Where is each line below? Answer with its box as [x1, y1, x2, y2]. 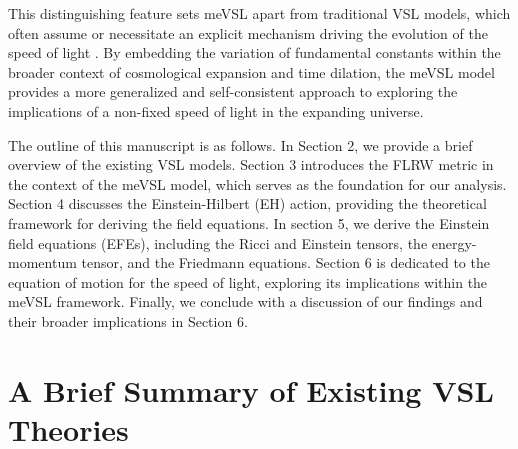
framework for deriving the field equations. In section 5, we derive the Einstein [8, 212, 490, 233]
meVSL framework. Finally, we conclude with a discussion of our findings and [8, 291, 483, 312]
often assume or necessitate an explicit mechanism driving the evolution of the [8, 22, 488, 43]
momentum [8, 252, 77, 273]
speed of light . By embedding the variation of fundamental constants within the [8, 42, 501, 63]
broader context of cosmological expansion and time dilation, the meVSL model [8, 61, 495, 82]
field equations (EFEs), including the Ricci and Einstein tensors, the [8, 232, 428, 253]
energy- [431, 232, 477, 253]
